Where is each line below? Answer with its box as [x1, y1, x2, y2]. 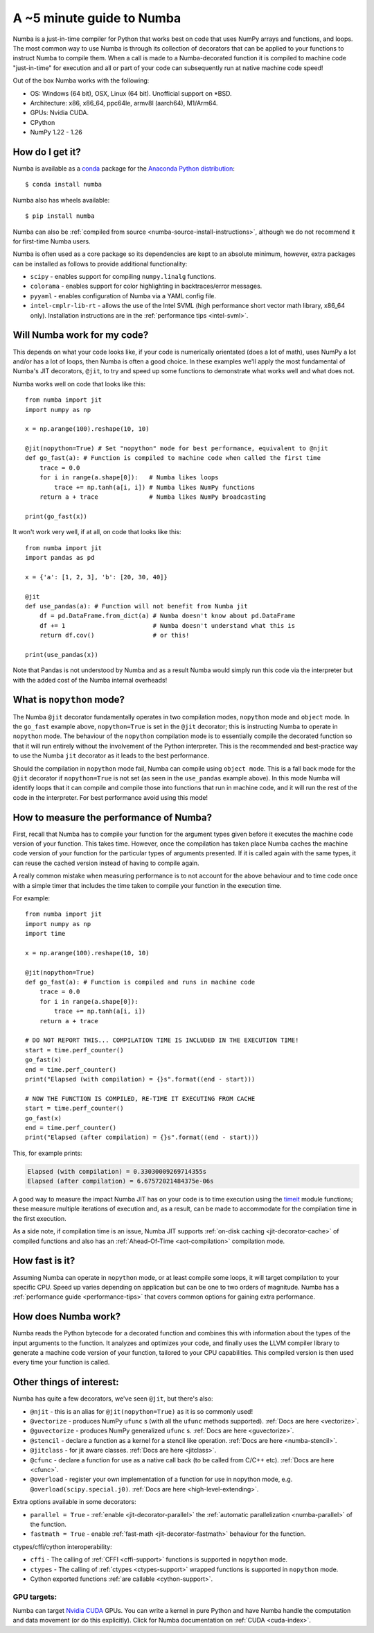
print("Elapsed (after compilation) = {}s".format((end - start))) [25, 1134, 259, 1141]
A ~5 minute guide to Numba [12, 10, 181, 26]
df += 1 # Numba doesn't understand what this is [39, 622, 296, 629]
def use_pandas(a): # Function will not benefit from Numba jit [25, 602, 249, 610]
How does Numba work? [12, 1311, 121, 1323]
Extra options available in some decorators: [12, 1498, 136, 1506]
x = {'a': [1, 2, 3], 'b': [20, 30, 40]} [25, 573, 168, 581]
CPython [30, 118, 55, 126]
